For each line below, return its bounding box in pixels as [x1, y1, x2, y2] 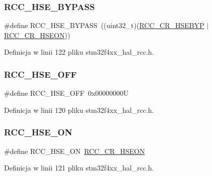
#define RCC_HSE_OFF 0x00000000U [4, 88, 129, 98]
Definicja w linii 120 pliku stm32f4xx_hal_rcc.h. [4, 104, 154, 115]
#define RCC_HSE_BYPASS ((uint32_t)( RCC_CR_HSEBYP [4, 20, 204, 31]
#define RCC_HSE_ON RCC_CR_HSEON [4, 145, 145, 156]
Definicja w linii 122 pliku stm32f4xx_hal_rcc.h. [4, 47, 154, 57]
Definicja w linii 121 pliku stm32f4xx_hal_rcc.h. [4, 162, 154, 173]
